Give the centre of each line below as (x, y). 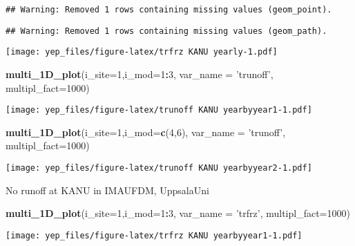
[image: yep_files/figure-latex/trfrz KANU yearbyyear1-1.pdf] (154, 235)
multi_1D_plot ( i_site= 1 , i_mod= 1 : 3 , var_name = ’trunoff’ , (140, 74)
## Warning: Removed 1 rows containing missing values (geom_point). (169, 10)
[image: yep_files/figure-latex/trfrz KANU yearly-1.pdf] (142, 52)
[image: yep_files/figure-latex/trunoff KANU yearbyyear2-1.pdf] (159, 168)
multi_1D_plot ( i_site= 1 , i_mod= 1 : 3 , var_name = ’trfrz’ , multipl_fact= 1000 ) (178, 213)
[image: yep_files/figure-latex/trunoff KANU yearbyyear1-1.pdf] (159, 110)
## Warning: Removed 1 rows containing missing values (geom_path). (166, 31)
